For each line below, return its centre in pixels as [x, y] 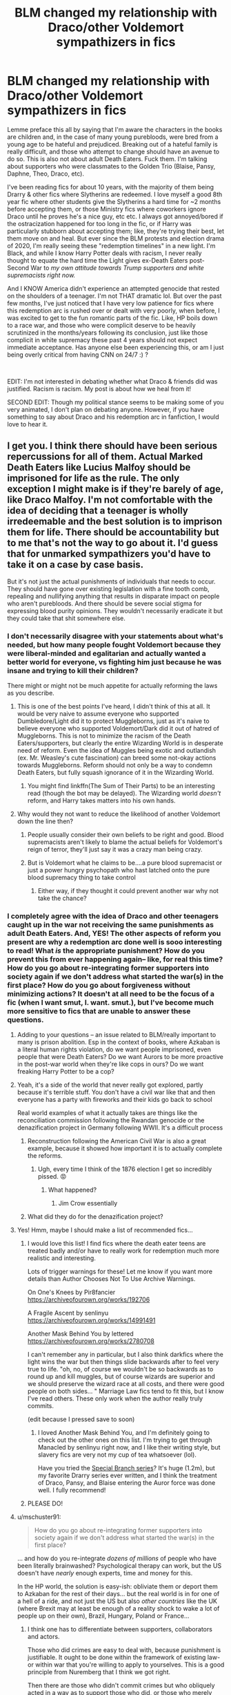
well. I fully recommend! [72, 1490]
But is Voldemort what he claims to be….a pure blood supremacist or [125, 863]
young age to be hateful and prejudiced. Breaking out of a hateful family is [113, 144]
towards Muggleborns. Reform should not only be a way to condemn [114, 765]
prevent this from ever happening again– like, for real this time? [115, 959]
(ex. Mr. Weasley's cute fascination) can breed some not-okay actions [117, 758]
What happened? [72, 1190]
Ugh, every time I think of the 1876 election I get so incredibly [125, 1169]
